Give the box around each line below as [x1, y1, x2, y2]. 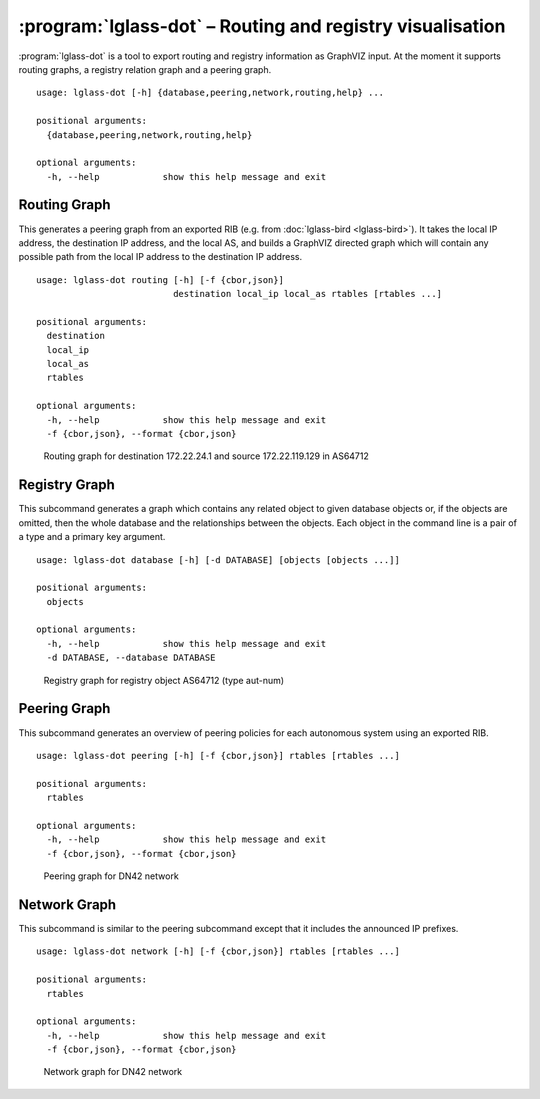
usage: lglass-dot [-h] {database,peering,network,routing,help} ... [36, 87, 385, 99]
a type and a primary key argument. [18, 531, 166, 543]
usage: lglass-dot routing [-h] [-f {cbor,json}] [36, 274, 285, 285]
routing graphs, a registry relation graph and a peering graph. [18, 63, 272, 75]
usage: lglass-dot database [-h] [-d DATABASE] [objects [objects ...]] [36, 554, 400, 565]
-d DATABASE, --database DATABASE [46, 652, 216, 664]
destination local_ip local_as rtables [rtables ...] [173, 288, 443, 300]
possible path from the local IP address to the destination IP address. [18, 251, 303, 263]
